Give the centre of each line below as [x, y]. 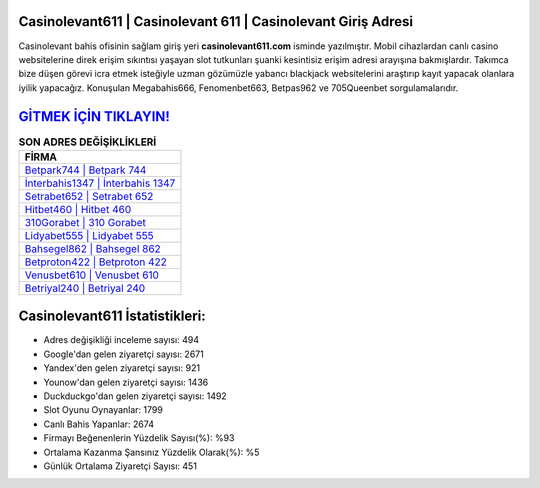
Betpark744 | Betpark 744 [85, 170]
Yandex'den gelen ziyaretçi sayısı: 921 [121, 368]
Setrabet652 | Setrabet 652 [89, 196]
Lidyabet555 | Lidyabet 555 [89, 235]
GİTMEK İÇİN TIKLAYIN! [94, 116]
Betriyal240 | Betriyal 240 [85, 288]
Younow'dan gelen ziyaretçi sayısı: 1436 [126, 382]
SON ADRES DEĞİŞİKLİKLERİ [87, 142]
